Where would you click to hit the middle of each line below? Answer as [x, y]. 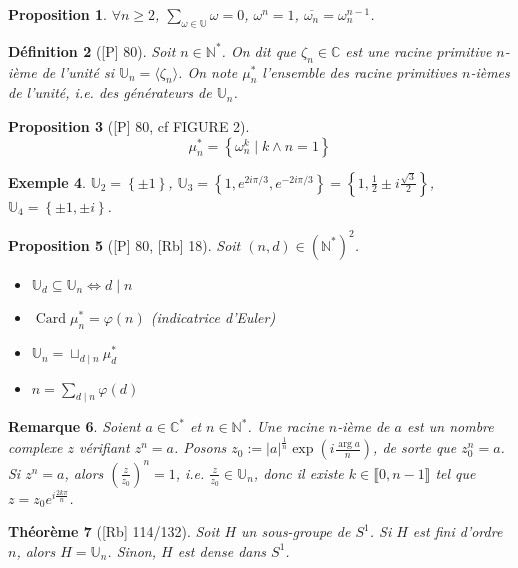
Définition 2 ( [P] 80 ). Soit [92, 50]
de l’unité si [77, 71]
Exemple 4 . [47, 181]
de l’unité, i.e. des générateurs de [110, 92]
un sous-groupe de [296, 531]
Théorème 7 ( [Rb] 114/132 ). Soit [114, 531]
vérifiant [104, 447]
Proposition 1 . [57, 14]
